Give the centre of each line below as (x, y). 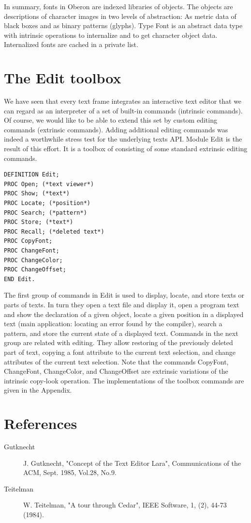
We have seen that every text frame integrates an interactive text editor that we (123, 101)
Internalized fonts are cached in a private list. (71, 44)
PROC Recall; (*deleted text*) (54, 231)
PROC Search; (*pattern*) (45, 213)
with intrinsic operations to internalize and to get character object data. (111, 35)
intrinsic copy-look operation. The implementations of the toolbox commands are (124, 380)
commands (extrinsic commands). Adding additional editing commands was (116, 129)
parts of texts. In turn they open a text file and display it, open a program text (122, 304)
